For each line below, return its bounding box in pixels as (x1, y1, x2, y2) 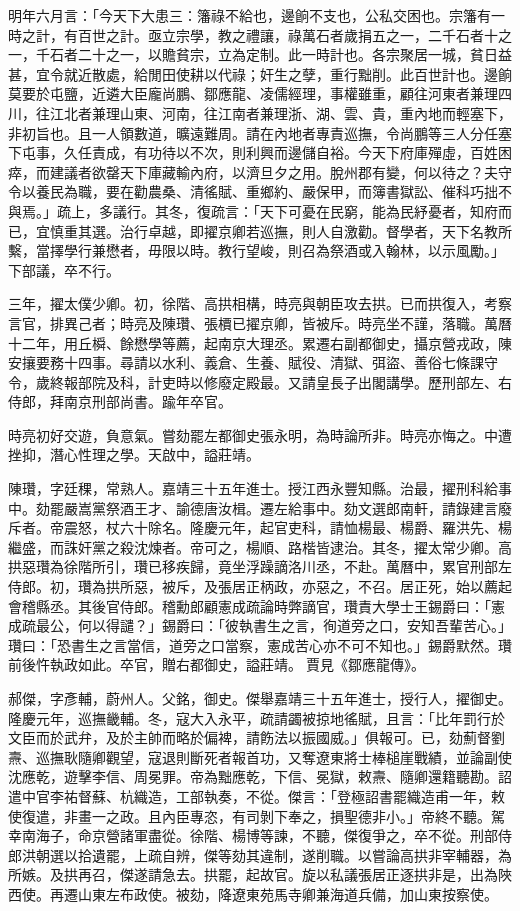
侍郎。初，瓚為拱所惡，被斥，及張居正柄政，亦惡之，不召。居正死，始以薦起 (8, 576, 512, 597)
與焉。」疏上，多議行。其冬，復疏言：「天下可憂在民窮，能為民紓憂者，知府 (8, 200, 498, 221)
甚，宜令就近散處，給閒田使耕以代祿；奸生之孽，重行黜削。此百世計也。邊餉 (8, 63, 512, 84)
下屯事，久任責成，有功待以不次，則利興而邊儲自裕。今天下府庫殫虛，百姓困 (8, 142, 512, 163)
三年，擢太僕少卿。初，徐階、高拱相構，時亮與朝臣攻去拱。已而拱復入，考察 (8, 293, 512, 314)
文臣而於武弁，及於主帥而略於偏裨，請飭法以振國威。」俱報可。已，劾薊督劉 (8, 727, 505, 748)
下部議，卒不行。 (8, 259, 120, 280)
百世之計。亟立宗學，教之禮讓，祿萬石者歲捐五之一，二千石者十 (77, 24, 498, 45)
